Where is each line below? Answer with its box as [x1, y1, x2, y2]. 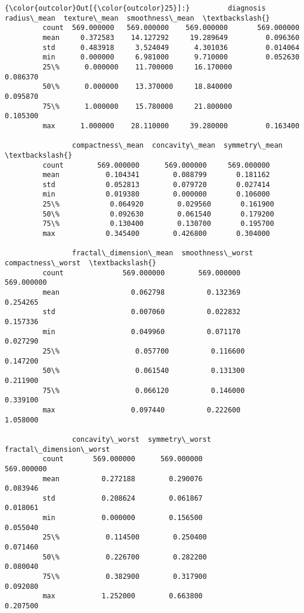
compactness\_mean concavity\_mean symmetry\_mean [72, 141, 283, 150]
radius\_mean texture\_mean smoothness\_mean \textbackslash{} [5, 14, 270, 22]
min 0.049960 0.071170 [42, 327, 240, 336]
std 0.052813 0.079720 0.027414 [42, 180, 270, 189]
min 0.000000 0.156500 [42, 514, 203, 522]
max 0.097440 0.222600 [42, 405, 240, 414]
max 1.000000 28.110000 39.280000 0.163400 [42, 121, 300, 130]
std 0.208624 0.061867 [42, 494, 203, 502]
